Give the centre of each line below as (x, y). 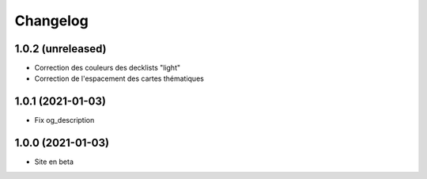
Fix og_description (64, 120)
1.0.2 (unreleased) (60, 49)
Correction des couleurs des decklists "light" (108, 68)
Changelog (51, 21)
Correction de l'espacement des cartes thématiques (119, 78)
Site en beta (54, 162)
